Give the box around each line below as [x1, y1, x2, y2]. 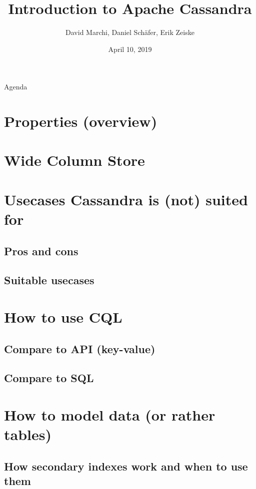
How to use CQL [4, 306, 122, 327]
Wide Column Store [4, 150, 145, 170]
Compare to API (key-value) [4, 341, 155, 356]
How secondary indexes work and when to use [4, 458, 248, 474]
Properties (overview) [4, 111, 157, 131]
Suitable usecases [4, 272, 94, 288]
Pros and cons [4, 243, 78, 258]
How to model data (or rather [4, 404, 215, 425]
